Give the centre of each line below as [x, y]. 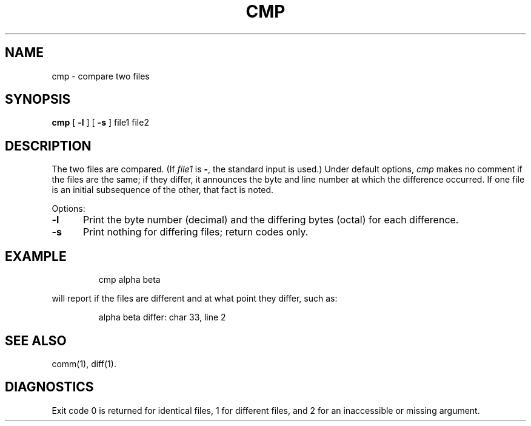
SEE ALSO [36, 340]
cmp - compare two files [101, 76]
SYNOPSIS [38, 100]
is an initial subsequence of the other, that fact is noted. [162, 190]
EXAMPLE [36, 256]
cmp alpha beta [129, 280]
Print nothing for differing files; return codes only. [195, 232]
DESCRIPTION [48, 146]
